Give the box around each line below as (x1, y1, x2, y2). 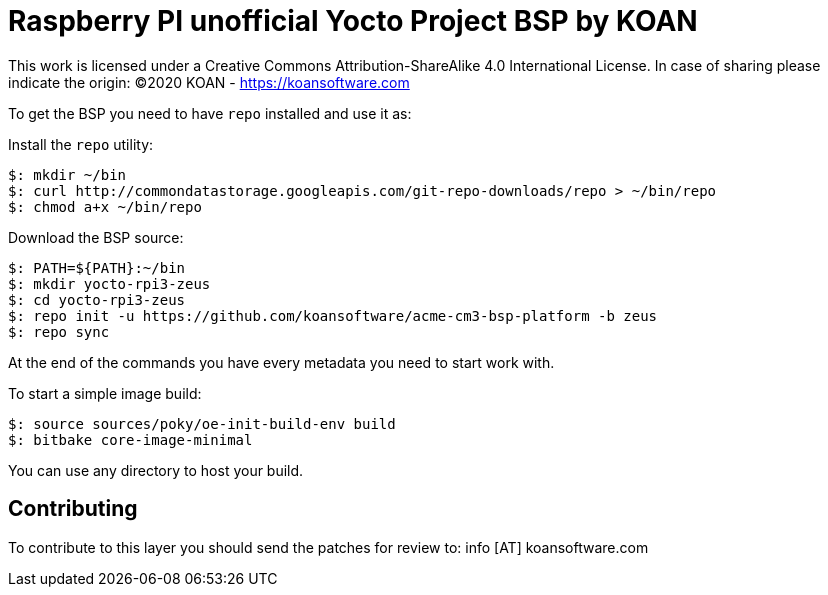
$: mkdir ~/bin (8, 166, 127, 183)
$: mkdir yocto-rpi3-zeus (8, 275, 211, 292)
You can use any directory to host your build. (8, 461, 304, 479)
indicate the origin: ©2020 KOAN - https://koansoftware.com (8, 73, 410, 91)
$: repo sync (8, 323, 110, 340)
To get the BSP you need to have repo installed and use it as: (8, 104, 412, 122)
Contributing (8, 496, 138, 522)
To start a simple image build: (8, 384, 202, 402)
